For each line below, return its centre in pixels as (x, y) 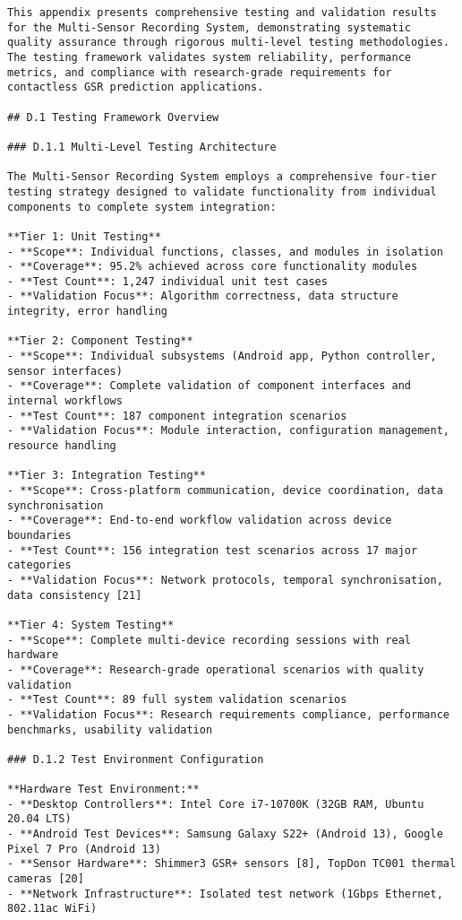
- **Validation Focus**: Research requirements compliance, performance (228, 714)
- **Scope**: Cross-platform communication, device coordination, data (225, 490)
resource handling (62, 446)
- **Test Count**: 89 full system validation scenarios (177, 700)
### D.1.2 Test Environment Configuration (136, 759)
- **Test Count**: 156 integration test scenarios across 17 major (213, 550)
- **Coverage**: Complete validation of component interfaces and (210, 386)
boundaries (39, 535)
